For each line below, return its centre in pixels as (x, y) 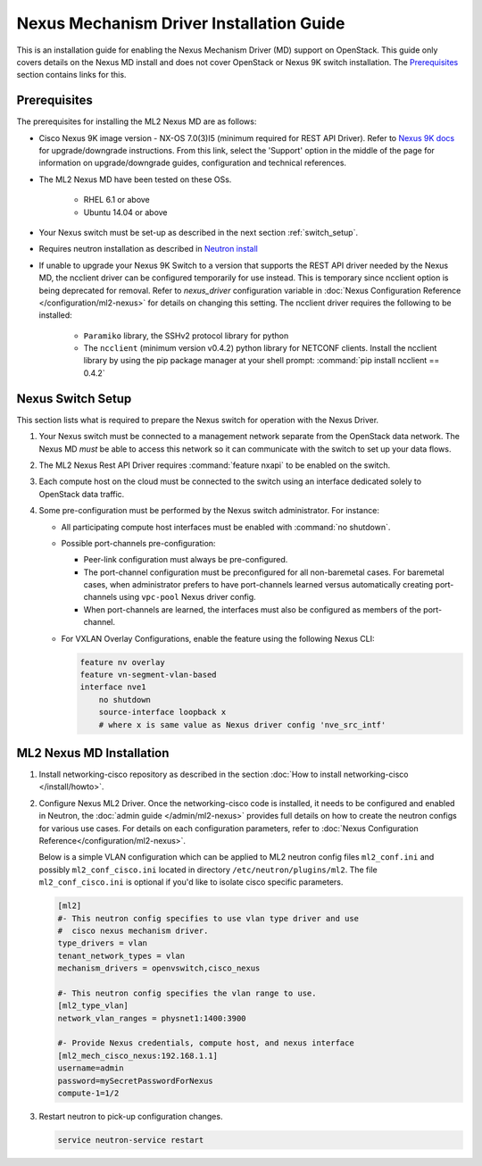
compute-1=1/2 (88, 1093)
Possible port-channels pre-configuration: (138, 543)
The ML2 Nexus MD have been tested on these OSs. (135, 179)
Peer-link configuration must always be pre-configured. (186, 560)
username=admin (91, 1068)
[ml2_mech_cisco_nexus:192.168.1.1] (138, 1055)
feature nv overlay (122, 662)
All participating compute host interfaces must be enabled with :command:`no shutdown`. (226, 527)
